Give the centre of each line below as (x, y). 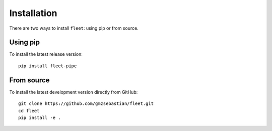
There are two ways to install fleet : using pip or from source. (74, 28)
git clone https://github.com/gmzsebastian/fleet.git (86, 104)
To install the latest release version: (46, 54)
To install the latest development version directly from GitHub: (74, 92)
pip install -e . (40, 117)
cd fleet (29, 111)
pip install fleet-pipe (48, 66)
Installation (33, 13)
